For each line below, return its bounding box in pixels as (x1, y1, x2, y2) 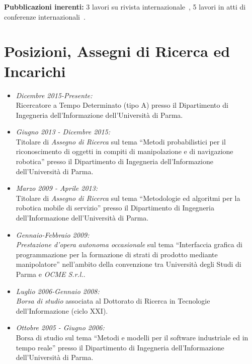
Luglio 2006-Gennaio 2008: (16, 285, 100, 296)
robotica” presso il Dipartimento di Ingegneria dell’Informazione (16, 156, 213, 167)
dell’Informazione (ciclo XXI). (16, 305, 108, 316)
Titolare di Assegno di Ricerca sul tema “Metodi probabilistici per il (16, 136, 226, 147)
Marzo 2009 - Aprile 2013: (16, 183, 98, 193)
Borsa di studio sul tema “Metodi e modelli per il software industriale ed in (16, 332, 248, 342)
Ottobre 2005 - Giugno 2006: (16, 322, 105, 333)
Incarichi (4, 60, 66, 81)
